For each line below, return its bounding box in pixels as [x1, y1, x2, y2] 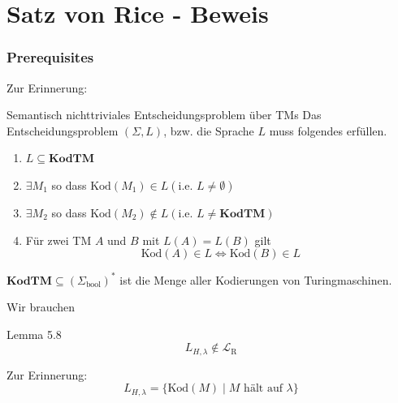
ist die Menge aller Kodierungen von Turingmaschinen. [119, 271, 392, 288]
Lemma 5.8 [6, 325, 62, 342]
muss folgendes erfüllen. [269, 122, 387, 139]
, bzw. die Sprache [163, 122, 254, 139]
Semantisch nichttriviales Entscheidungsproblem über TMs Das [6, 106, 322, 123]
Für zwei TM [25, 231, 92, 248]
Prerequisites [6, 47, 94, 67]
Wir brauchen [6, 298, 76, 315]
